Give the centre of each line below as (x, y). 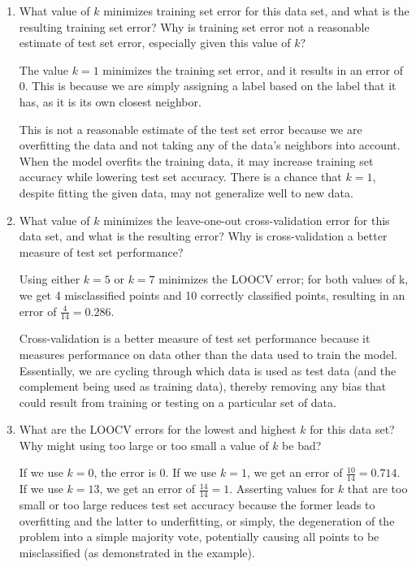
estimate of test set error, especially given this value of (155, 43)
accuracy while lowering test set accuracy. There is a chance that (180, 177)
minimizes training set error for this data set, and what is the (256, 11)
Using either (50, 279)
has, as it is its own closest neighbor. (110, 101)
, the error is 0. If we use (155, 472)
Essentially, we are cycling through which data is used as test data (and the (208, 370)
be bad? (302, 445)
